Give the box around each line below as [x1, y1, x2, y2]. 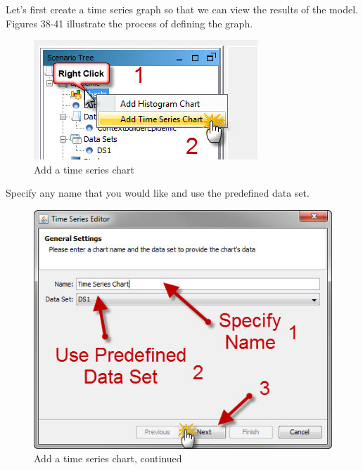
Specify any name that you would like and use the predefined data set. [6, 185, 310, 200]
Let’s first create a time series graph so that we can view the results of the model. [6, 2, 358, 16]
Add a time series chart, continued [34, 451, 182, 466]
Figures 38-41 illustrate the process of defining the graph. [6, 15, 253, 30]
